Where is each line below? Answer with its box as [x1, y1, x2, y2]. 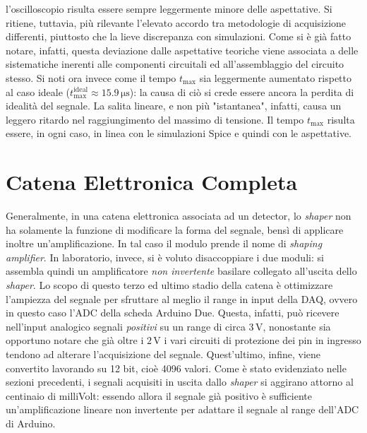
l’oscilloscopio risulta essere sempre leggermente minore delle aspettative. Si [6, 1, 332, 16]
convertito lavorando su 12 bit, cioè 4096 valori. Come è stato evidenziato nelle [6, 360, 347, 375]
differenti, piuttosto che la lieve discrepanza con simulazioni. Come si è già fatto [6, 29, 351, 44]
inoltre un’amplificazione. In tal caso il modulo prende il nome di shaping [6, 236, 323, 251]
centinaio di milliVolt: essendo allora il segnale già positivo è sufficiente [6, 388, 313, 403]
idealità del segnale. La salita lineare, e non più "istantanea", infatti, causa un [6, 98, 342, 113]
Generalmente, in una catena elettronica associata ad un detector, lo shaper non [6, 208, 351, 223]
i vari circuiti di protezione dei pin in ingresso [164, 333, 361, 348]
